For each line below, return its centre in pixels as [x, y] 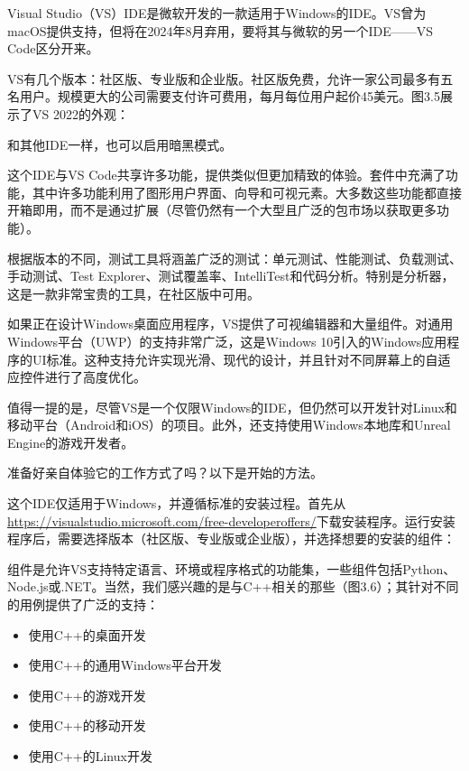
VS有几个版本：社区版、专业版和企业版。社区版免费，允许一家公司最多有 [224, 78]
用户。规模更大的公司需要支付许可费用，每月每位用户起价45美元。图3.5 [230, 96]
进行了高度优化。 [95, 377]
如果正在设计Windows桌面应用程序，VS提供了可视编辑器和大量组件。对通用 [230, 324]
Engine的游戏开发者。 [71, 442]
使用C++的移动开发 [87, 725]
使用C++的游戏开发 [87, 695]
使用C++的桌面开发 [87, 634]
